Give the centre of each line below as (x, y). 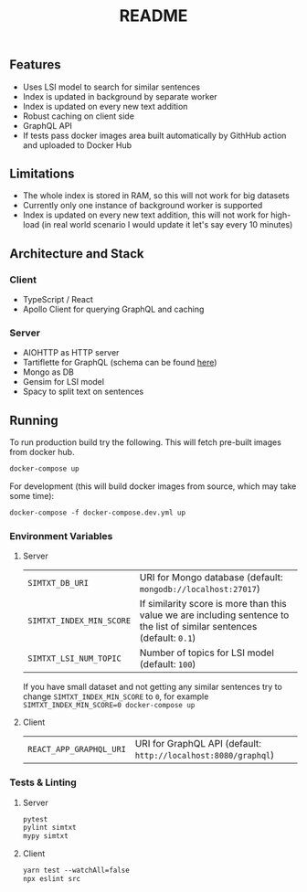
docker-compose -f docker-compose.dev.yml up (97, 513)
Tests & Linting (43, 782)
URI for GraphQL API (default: (198, 744)
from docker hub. (42, 452)
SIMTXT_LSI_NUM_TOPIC (74, 658)
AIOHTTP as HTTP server (71, 353)
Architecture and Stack (77, 254)
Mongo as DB (48, 372)
